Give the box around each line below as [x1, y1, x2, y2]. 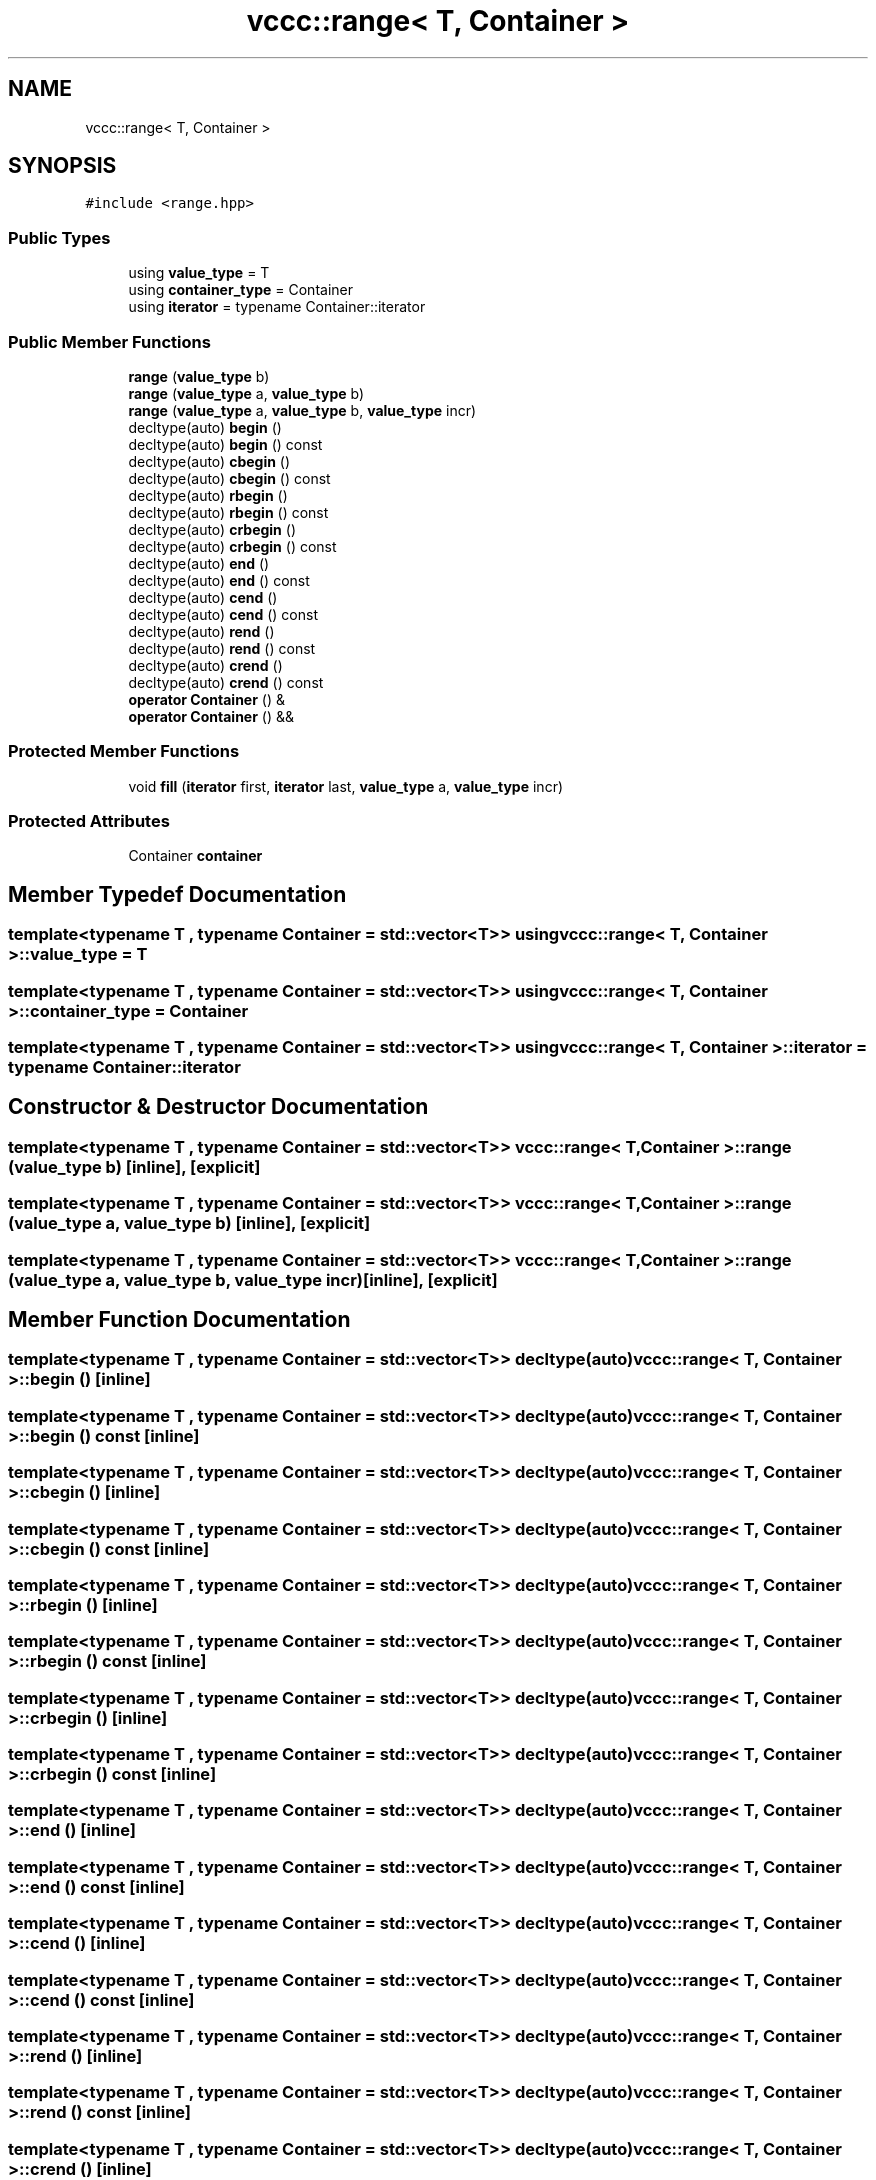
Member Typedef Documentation [8, 881, 347, 907]
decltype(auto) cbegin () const [128, 469, 331, 487]
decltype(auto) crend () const [128, 673, 324, 691]
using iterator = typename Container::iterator [128, 298, 426, 316]
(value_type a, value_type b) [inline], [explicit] [8, 1213, 371, 1234]
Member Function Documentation [8, 1307, 351, 1333]
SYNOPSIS [8, 153, 117, 179]
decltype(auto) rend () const [128, 639, 316, 657]
